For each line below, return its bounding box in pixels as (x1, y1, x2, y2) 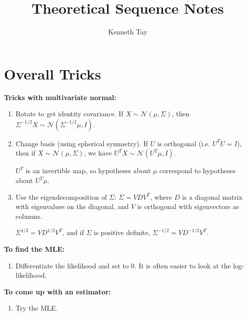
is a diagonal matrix (182, 191, 243, 202)
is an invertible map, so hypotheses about (26, 165, 151, 176)
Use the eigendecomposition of (15, 191, 107, 202)
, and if (62, 227, 84, 237)
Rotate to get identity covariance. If (15, 108, 123, 119)
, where (150, 191, 172, 202)
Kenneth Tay (108, 26, 147, 37)
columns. (15, 211, 42, 221)
